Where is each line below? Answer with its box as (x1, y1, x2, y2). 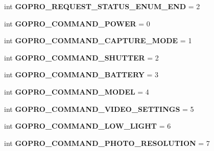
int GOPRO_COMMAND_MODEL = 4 (4, 86, 149, 97)
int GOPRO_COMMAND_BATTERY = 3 (4, 69, 159, 80)
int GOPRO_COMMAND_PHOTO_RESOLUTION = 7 (4, 137, 210, 148)
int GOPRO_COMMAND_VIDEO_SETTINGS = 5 (4, 103, 194, 114)
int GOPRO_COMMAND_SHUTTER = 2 (4, 52, 159, 63)
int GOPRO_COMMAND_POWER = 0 (4, 18, 150, 28)
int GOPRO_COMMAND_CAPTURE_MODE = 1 (4, 35, 192, 46)
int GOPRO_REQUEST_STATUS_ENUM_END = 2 (4, 1, 200, 11)
